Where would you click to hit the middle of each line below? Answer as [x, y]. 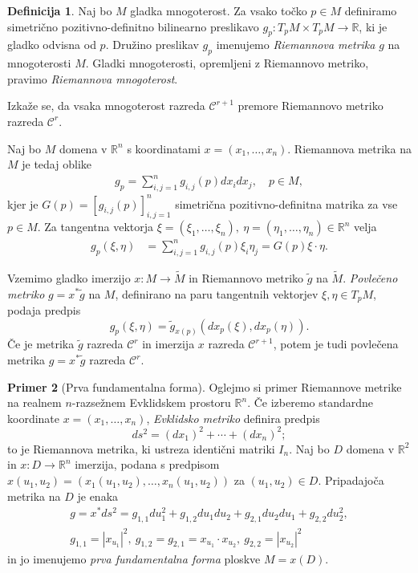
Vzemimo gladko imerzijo [69, 277]
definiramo [371, 10]
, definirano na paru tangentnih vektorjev [217, 293]
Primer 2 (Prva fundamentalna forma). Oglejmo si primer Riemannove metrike [205, 386]
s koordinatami [164, 148]
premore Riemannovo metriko [310, 106]
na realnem [34, 402]
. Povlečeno [370, 277]
